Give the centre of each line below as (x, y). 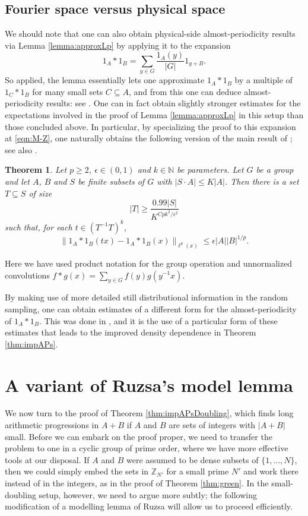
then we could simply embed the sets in (77, 471)
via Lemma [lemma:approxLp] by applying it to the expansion (118, 45)
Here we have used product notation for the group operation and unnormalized (149, 263)
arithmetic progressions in (52, 425)
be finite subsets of (111, 181)
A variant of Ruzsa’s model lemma (149, 384)
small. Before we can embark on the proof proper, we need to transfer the (139, 436)
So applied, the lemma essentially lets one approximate (105, 80)
